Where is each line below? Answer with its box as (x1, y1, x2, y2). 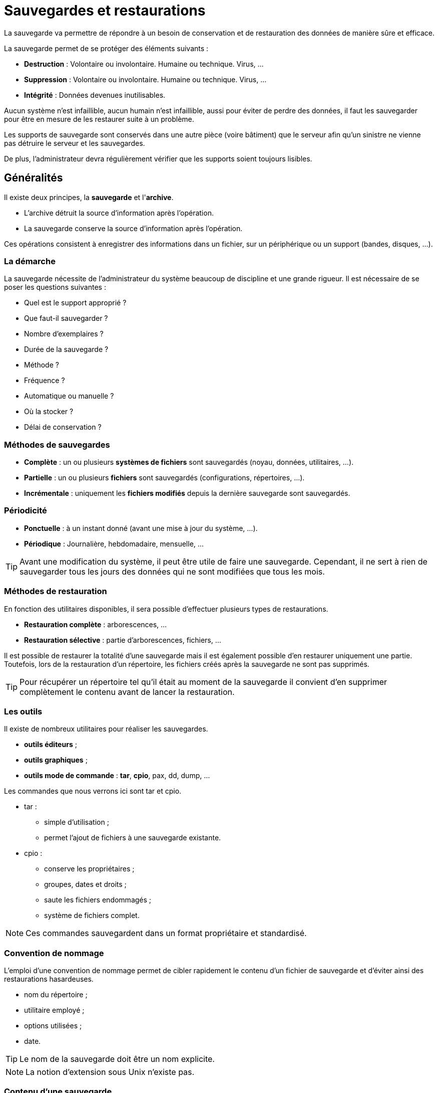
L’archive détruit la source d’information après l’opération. (24, 208, 214, 217)
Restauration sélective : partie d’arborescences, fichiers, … (24, 635, 221, 644)
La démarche (4, 256, 56, 266)
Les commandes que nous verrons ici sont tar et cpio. (4, 787, 182, 796)
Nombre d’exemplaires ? (24, 329, 104, 338)
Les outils (4, 706, 43, 716)
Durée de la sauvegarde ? (24, 345, 109, 354)
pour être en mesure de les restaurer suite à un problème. (4, 114, 194, 123)
